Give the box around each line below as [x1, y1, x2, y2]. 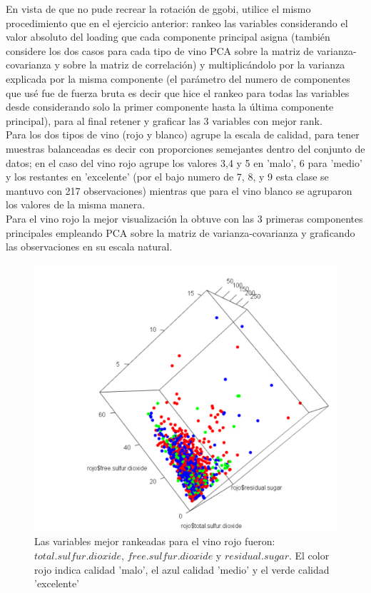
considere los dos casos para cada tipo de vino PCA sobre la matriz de [6, 43, 314, 58]
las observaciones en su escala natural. [6, 239, 173, 254]
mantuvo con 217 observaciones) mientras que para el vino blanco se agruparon [6, 183, 352, 198]
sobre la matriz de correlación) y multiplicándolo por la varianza [63, 57, 345, 72]
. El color [288, 548, 330, 563]
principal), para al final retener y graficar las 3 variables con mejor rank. [6, 113, 322, 128]
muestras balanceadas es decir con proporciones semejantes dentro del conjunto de [6, 141, 365, 156]
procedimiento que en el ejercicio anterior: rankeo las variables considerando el [6, 15, 348, 30]
